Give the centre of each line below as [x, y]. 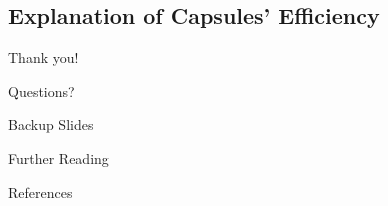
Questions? [41, 90]
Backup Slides [51, 124]
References [40, 191]
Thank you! [43, 57]
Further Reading [58, 157]
